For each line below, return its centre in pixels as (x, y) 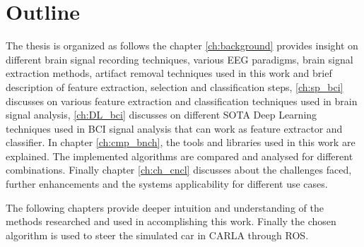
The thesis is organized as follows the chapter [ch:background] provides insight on (182, 46)
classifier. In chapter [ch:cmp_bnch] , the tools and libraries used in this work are (181, 142)
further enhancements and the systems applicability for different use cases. (167, 184)
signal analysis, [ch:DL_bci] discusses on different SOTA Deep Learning (162, 115)
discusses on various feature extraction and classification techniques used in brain (182, 101)
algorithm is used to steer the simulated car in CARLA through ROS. (157, 235)
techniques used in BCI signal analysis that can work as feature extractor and (174, 128)
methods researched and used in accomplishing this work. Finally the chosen (171, 221)
